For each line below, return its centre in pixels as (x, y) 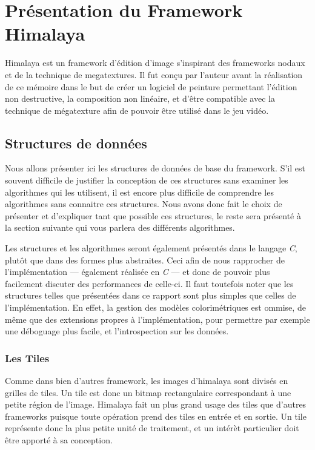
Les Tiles (27, 358)
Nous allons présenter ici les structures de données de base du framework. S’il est (155, 168)
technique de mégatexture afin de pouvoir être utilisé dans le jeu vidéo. (137, 110)
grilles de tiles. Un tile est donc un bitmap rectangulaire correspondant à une (148, 392)
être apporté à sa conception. (59, 439)
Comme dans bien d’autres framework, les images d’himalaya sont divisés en (147, 381)
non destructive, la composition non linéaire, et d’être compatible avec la (140, 98)
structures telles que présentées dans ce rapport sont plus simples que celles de (151, 295)
